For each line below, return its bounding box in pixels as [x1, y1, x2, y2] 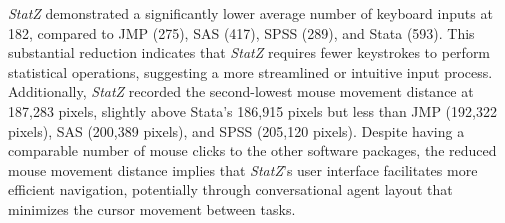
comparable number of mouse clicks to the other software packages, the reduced [8, 140, 497, 161]
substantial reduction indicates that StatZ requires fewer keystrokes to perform [8, 42, 491, 63]
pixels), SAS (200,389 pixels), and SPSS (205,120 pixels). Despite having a [8, 120, 465, 141]
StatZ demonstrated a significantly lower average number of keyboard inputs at [8, 3, 493, 23]
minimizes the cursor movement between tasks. [8, 198, 296, 219]
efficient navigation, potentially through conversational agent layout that [8, 179, 453, 200]
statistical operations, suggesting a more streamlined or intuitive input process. [8, 61, 493, 82]
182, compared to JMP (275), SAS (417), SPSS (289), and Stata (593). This [8, 22, 475, 43]
